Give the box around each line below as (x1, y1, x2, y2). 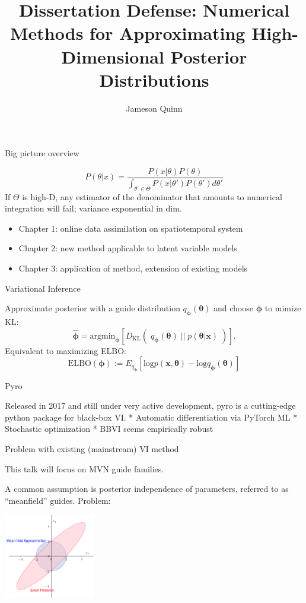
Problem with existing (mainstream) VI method (5, 442, 179, 454)
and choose (213, 302, 253, 314)
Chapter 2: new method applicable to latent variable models (18, 242, 237, 254)
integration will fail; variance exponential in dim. (5, 202, 182, 214)
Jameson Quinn (126, 102, 183, 114)
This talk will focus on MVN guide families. (5, 462, 164, 475)
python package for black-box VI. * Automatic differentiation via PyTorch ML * (5, 411, 298, 423)
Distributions (99, 67, 209, 91)
